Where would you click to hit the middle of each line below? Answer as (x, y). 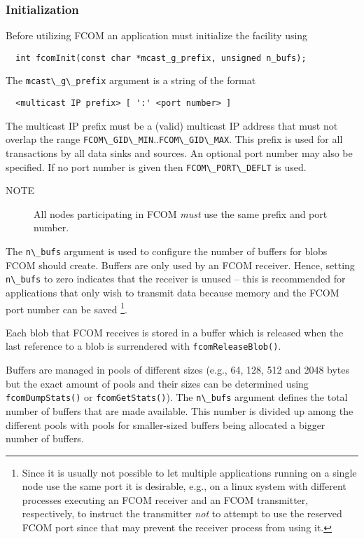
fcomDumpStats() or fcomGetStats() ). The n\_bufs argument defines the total (177, 397)
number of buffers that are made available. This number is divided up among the (180, 410)
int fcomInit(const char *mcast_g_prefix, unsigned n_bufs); (161, 58)
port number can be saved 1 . (67, 308)
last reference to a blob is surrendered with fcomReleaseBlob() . (143, 346)
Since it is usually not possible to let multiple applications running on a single (189, 472)
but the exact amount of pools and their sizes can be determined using (157, 383)
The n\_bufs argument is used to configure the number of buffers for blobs (167, 251)
